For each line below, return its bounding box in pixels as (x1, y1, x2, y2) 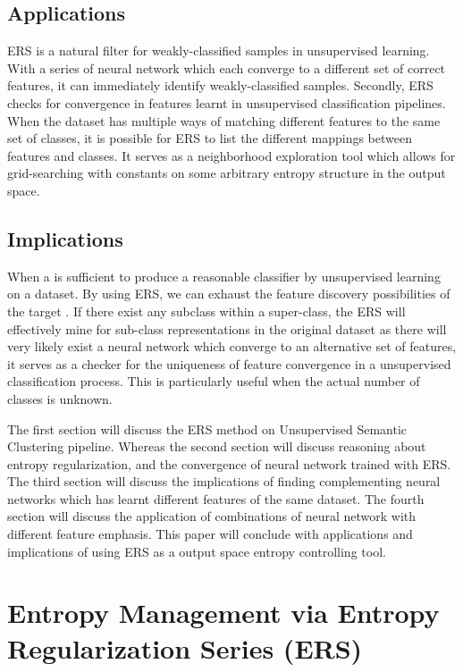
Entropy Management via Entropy (7, 594, 440, 631)
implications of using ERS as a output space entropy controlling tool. (7, 542, 386, 560)
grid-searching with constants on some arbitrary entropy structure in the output (7, 164, 446, 182)
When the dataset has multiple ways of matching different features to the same (7, 111, 441, 130)
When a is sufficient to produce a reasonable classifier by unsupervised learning (7, 266, 441, 285)
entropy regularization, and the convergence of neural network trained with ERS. (7, 454, 451, 473)
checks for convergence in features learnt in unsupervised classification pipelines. (7, 93, 446, 112)
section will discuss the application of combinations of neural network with (7, 507, 417, 525)
